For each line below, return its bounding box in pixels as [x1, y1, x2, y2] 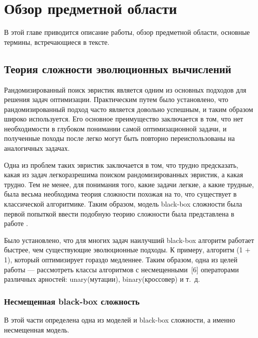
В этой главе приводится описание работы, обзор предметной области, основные [4, 27, 250, 37]
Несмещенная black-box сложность [4, 295, 140, 307]
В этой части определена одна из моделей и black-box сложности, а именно [4, 315, 235, 325]
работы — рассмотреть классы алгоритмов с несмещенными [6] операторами [4, 264, 239, 274]
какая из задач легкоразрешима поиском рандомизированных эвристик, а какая [4, 169, 243, 180]
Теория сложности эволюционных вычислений [4, 61, 232, 76]
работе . [4, 218, 28, 228]
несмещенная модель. [4, 324, 69, 335]
